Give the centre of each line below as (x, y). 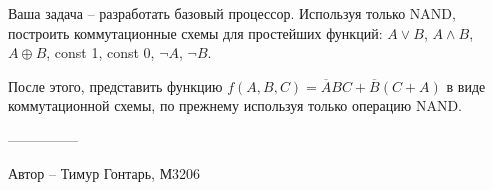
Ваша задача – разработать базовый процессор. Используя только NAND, (232, 13)
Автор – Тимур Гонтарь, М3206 (104, 172)
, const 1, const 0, (100, 52)
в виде (466, 85)
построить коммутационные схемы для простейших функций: (195, 32)
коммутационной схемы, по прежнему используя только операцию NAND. (235, 105)
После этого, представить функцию (115, 85)
